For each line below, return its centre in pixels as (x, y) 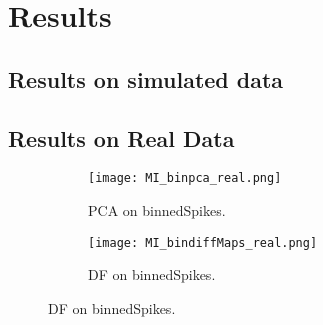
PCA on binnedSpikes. (157, 210)
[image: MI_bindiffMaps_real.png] (203, 242)
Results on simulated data (146, 78)
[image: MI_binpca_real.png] (185, 178)
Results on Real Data (121, 137)
